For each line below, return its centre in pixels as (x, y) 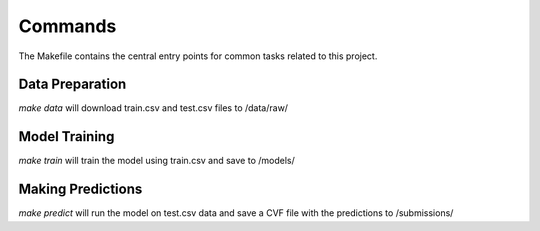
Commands (67, 26)
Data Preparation (72, 84)
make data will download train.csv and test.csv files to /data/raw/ (153, 108)
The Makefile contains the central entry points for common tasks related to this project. (198, 56)
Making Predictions (80, 189)
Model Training (66, 136)
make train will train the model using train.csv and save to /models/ (156, 161)
